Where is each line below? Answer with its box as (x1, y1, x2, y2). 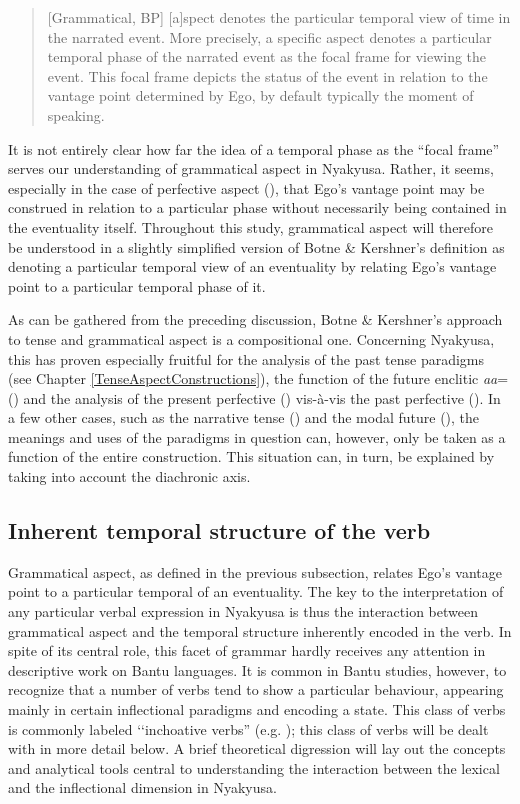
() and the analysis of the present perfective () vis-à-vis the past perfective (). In (8, 387, 501, 408)
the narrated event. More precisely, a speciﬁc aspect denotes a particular (47, 26, 492, 47)
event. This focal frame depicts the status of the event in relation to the (47, 65, 488, 86)
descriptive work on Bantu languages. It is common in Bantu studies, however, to (8, 659, 507, 680)
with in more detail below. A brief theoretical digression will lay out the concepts (8, 738, 506, 759)
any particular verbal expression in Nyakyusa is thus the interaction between (8, 601, 478, 622)
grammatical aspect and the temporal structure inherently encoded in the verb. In (8, 620, 512, 641)
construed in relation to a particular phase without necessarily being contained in (8, 197, 507, 218)
